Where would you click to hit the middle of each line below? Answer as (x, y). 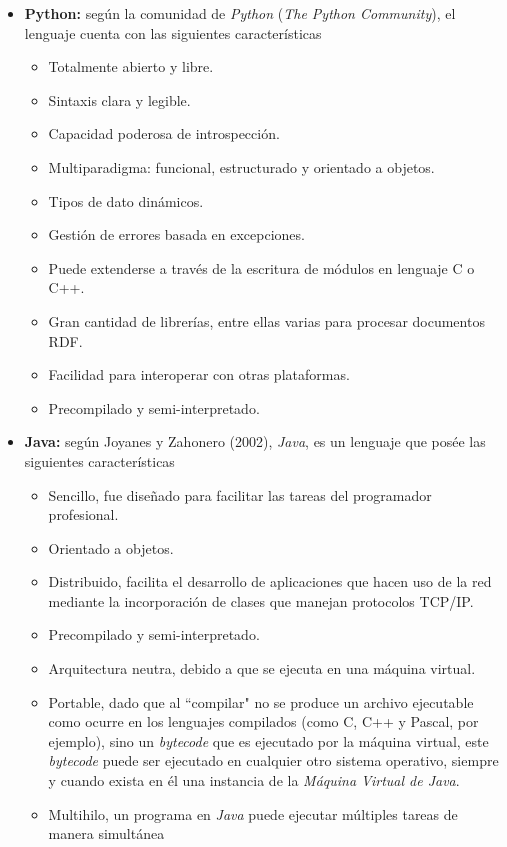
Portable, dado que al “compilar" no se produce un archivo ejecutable (261, 701)
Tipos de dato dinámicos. (126, 200)
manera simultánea (106, 833)
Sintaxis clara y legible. (119, 99)
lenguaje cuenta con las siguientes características (173, 32)
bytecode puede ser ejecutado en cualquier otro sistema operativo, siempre (273, 760)
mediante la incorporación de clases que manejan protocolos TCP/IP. (261, 600)
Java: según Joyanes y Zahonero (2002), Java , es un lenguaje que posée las (255, 441)
